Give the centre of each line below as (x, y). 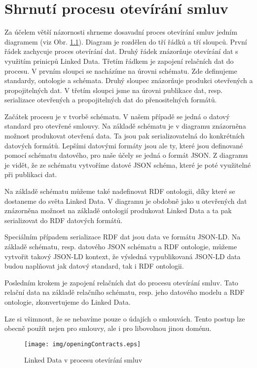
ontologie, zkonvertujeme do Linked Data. (68, 301)
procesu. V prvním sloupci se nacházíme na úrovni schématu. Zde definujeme (121, 70)
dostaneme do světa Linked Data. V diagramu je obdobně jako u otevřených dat (126, 201)
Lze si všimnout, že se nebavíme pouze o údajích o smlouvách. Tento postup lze (125, 318)
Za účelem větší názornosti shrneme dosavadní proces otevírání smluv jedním (121, 32)
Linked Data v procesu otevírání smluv (83, 360)
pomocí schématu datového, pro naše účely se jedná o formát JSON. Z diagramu (126, 155)
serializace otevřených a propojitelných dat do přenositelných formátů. (111, 100)
